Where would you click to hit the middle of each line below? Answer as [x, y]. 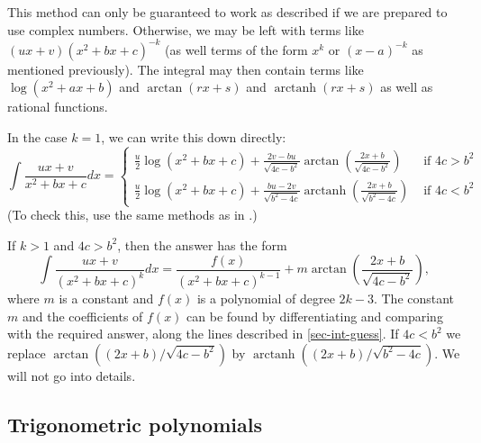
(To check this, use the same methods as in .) [132, 215]
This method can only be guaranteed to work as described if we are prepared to [227, 12]
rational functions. [58, 107]
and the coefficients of [82, 316]
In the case [37, 136]
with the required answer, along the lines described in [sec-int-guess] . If [203, 334]
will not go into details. [72, 375]
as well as [407, 87]
